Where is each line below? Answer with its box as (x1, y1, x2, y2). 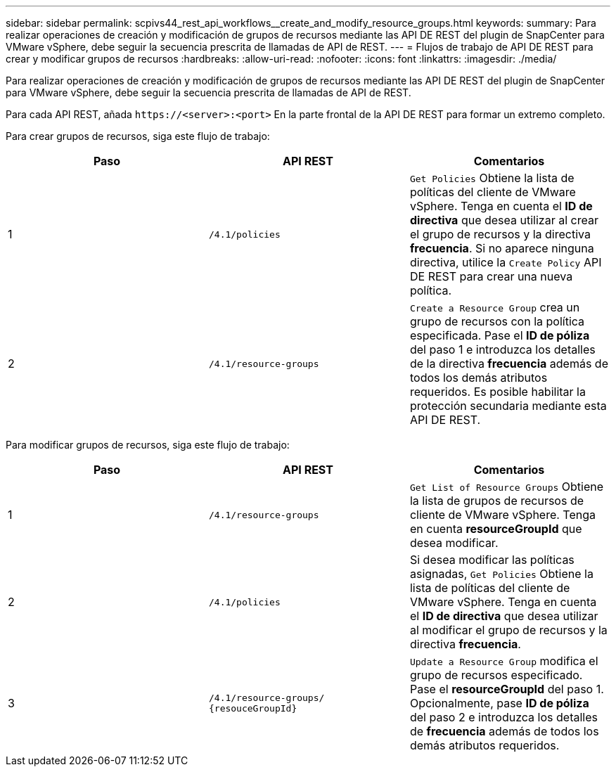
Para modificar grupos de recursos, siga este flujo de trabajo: (6, 439, 290, 451)
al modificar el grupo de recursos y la (409, 623, 608, 637)
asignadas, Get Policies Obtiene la (409, 567, 593, 581)
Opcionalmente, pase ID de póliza (409, 696, 589, 710)
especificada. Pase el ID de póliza (409, 328, 590, 342)
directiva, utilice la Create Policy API (409, 255, 602, 269)
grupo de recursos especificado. (409, 668, 583, 682)
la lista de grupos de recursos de (409, 494, 584, 508)
